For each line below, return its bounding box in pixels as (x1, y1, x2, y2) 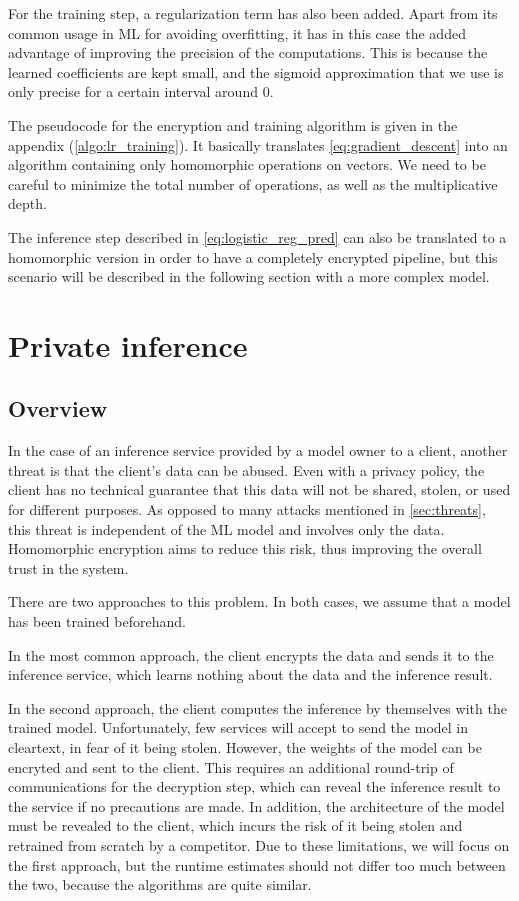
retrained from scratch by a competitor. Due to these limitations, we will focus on (8, 834, 510, 855)
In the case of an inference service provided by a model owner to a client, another (8, 440, 508, 461)
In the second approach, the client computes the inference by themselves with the (8, 697, 507, 718)
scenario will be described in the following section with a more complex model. (8, 266, 490, 287)
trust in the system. (8, 557, 129, 578)
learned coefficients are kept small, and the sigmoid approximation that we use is (8, 61, 504, 82)
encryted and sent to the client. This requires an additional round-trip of (8, 756, 454, 777)
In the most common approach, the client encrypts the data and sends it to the (8, 644, 494, 665)
